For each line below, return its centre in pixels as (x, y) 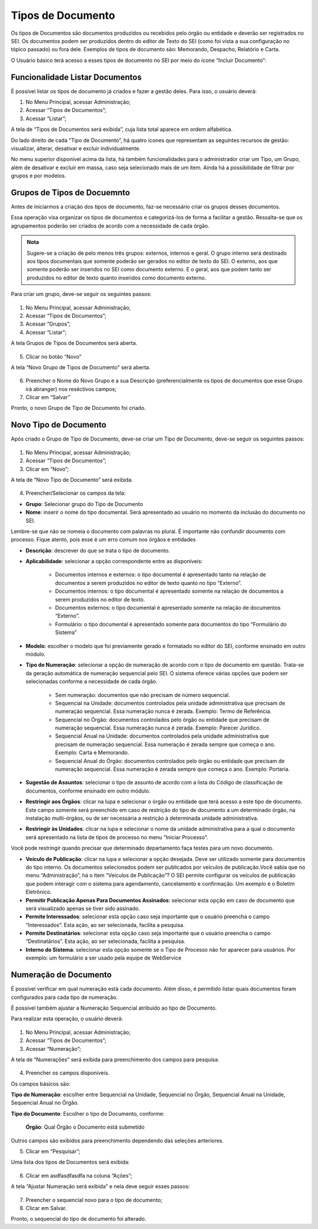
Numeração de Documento (61, 975)
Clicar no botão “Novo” (54, 356)
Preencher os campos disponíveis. (68, 1073)
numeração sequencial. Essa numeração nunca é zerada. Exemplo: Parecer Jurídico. (158, 728)
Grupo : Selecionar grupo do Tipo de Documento (85, 504)
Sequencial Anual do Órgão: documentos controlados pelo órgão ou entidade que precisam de (170, 761)
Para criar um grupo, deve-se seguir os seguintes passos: (81, 294)
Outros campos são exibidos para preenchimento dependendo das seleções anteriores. (117, 1141)
